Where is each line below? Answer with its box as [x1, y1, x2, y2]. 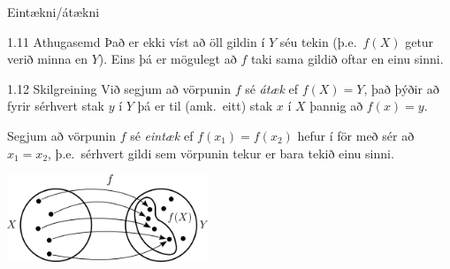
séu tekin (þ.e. [279, 32, 357, 50]
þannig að [309, 96, 363, 115]
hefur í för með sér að [297, 126, 415, 144]
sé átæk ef [245, 79, 299, 97]
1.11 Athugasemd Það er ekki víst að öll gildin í [7, 32, 265, 50]
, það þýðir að [363, 79, 439, 97]
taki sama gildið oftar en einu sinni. [250, 50, 444, 68]
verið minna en [7, 50, 88, 68]
